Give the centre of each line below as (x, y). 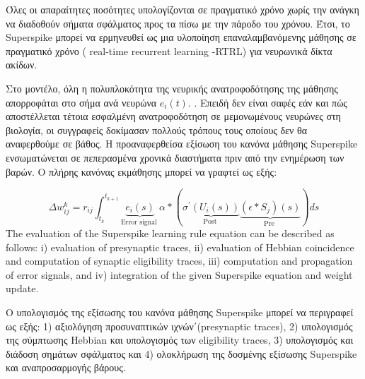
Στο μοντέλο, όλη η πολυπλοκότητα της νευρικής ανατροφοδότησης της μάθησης (172, 88)
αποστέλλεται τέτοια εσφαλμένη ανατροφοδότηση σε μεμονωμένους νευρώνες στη (173, 116)
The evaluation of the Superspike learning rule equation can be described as (170, 233)
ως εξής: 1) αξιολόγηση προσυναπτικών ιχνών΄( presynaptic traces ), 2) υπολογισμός (179, 326)
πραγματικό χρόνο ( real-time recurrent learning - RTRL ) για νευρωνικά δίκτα (169, 50)
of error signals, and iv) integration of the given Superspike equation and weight (179, 274)
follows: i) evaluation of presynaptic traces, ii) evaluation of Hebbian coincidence (180, 247)
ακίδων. (22, 65)
